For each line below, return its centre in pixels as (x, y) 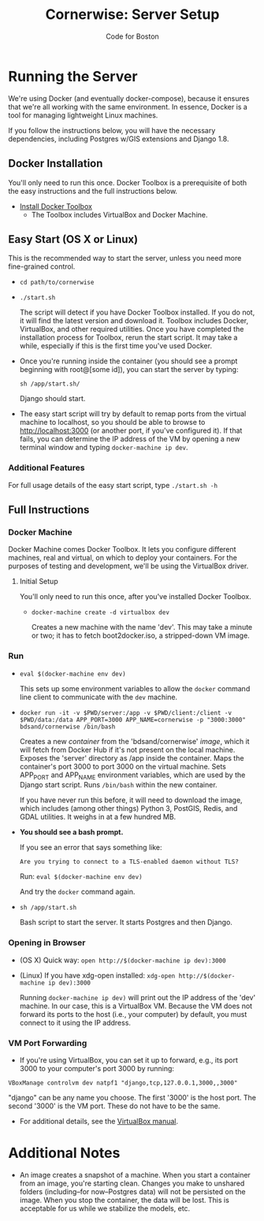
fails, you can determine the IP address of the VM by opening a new (130, 439)
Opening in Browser (47, 943)
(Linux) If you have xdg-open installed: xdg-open (97, 975)
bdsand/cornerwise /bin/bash (67, 727)
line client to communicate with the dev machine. (99, 697)
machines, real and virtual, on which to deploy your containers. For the (123, 558)
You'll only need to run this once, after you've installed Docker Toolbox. (135, 597)
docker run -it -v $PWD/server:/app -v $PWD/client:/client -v (126, 713)
